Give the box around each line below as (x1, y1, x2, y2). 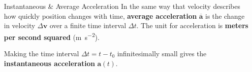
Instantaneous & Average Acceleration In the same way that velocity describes (4, 1, 240, 11)
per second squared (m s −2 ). (4, 30, 100, 42)
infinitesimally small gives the (117, 48, 207, 59)
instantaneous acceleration (4, 58, 95, 68)
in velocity (4, 20, 35, 31)
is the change (205, 10, 245, 21)
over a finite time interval (49, 20, 126, 31)
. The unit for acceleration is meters (136, 20, 249, 31)
